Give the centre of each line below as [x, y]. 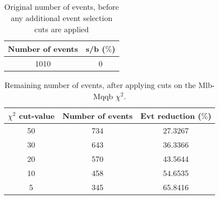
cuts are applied [62, 29]
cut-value [37, 116]
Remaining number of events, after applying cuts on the [100, 85]
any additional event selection [62, 18]
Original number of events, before [62, 7]
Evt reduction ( [171, 116]
